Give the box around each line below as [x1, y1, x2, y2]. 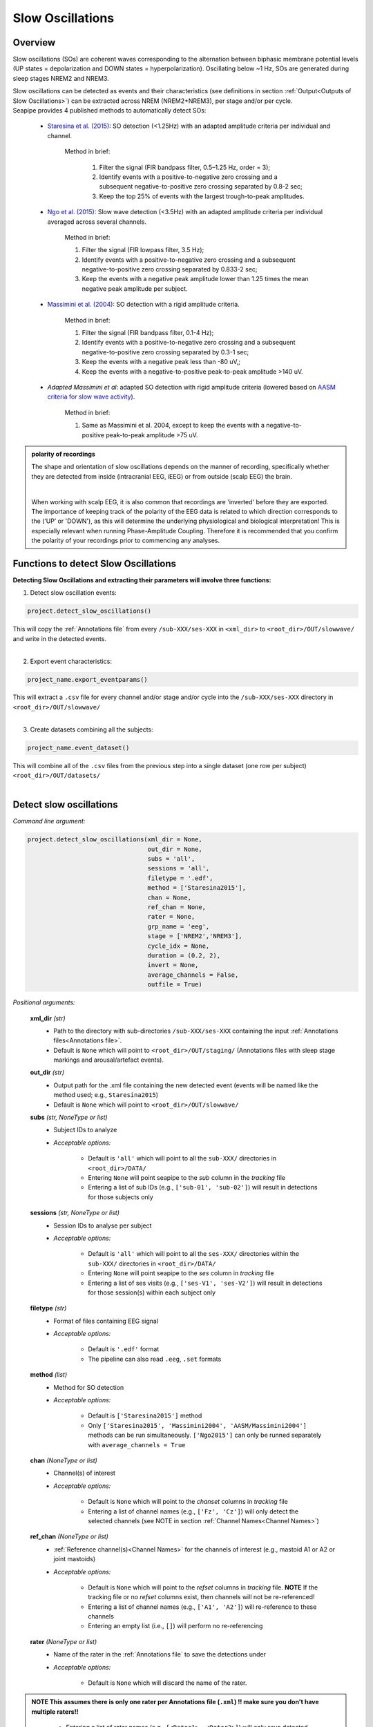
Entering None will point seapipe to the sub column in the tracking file [88, 1174, 286, 1181]
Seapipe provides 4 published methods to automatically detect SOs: [12, 106, 207, 115]
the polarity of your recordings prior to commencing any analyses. [31, 536, 220, 545]
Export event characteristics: [30, 657, 112, 665]
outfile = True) [147, 981, 203, 989]
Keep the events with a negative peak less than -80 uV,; [82, 358, 241, 366]
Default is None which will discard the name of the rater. [88, 1679, 247, 1687]
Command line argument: [12, 817, 86, 826]
